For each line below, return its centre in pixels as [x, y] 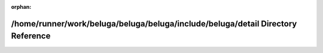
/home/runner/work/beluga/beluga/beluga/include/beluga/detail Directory [154, 24]
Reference [31, 36]
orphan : [21, 7]
